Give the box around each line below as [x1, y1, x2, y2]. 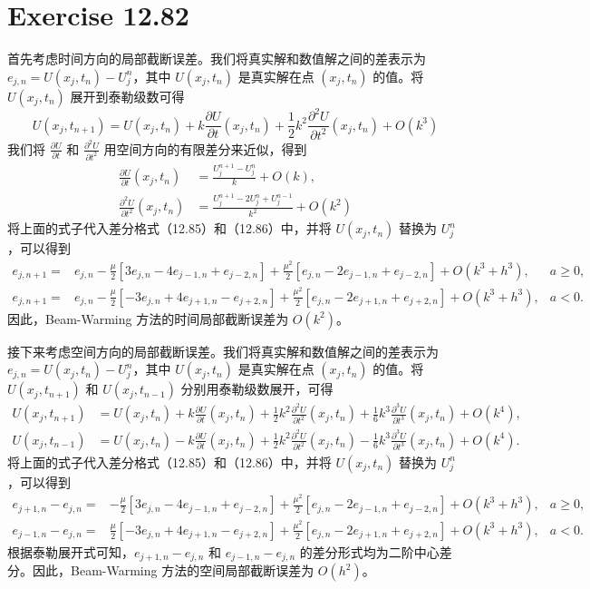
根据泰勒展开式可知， [7, 542, 134, 561]
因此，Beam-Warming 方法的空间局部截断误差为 [32, 561, 314, 580]
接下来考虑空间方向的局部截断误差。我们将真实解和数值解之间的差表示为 [7, 341, 439, 360]
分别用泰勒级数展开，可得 [180, 379, 334, 398]
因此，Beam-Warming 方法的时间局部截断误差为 [7, 309, 289, 328]
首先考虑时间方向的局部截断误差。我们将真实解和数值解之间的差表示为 [7, 49, 426, 68]
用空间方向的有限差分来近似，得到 [103, 139, 307, 158]
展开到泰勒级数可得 [70, 86, 185, 105]
